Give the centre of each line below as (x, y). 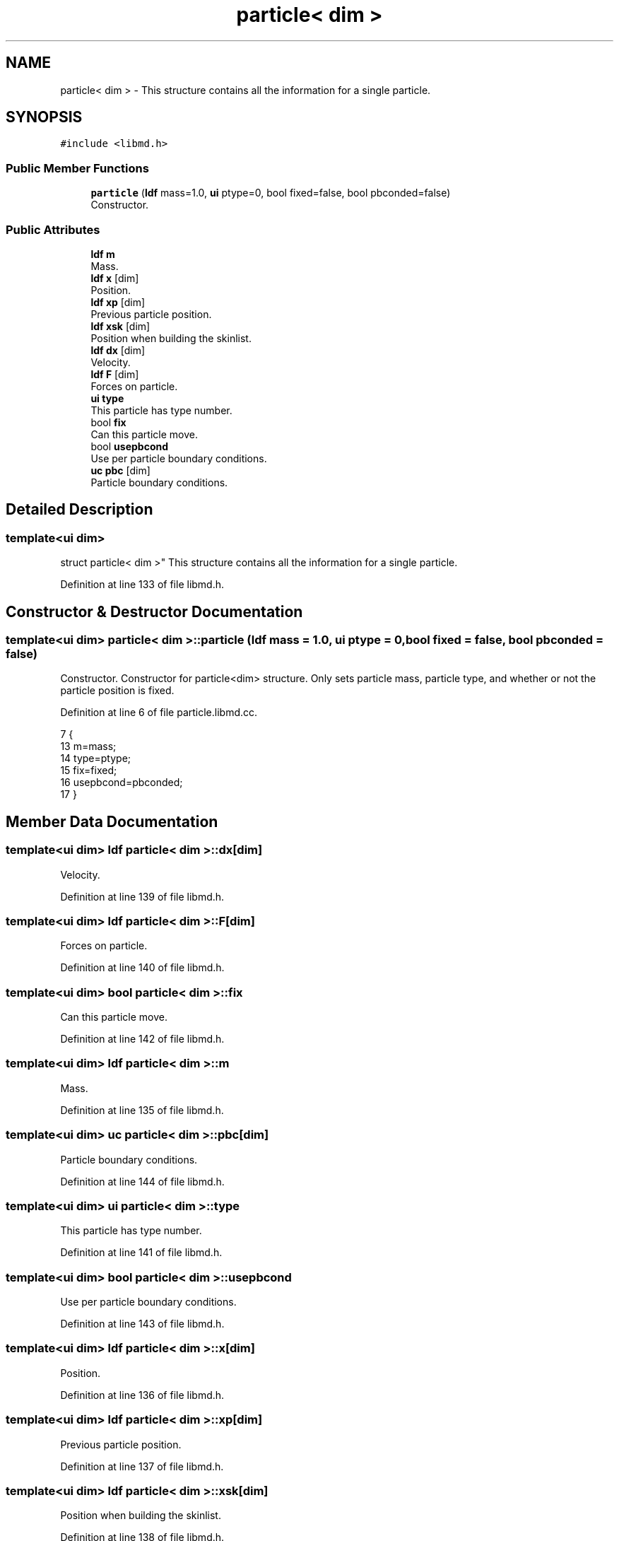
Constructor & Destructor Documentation (154, 611)
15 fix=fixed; (89, 770)
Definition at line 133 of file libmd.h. (142, 585)
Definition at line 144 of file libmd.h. (142, 1181)
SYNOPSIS (44, 117)
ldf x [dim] (115, 278)
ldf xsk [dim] (120, 326)
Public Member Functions (77, 168)
